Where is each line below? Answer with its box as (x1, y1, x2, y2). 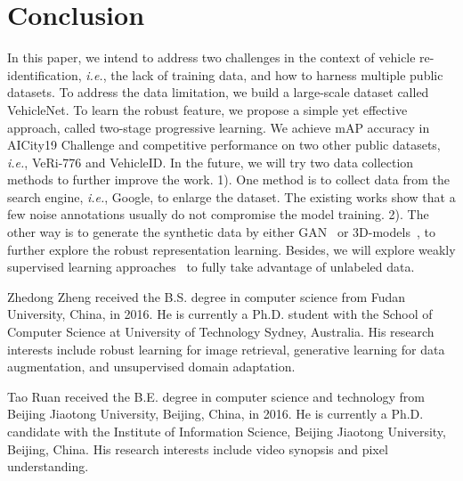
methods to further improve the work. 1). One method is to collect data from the (7, 170, 450, 189)
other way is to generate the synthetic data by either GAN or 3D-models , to (7, 223, 435, 241)
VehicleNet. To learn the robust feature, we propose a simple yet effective (7, 100, 408, 118)
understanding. (7, 457, 89, 476)
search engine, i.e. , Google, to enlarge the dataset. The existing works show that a (7, 187, 456, 206)
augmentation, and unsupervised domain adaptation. (7, 357, 296, 376)
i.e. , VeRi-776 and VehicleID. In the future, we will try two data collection (7, 152, 414, 171)
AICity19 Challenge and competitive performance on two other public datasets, (7, 135, 441, 154)
